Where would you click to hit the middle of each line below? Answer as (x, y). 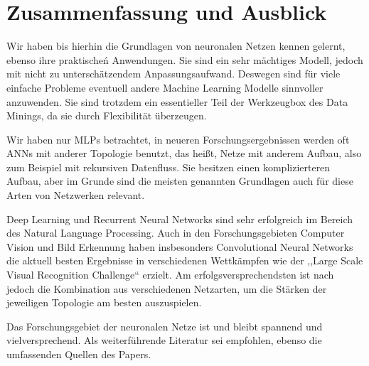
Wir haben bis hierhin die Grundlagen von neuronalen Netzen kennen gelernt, (176, 46)
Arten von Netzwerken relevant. (76, 195)
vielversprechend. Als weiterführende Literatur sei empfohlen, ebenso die (164, 340)
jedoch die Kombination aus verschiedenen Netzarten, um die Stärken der (167, 288)
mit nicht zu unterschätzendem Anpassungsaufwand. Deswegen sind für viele (173, 74)
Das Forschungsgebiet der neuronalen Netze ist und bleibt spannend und (165, 326)
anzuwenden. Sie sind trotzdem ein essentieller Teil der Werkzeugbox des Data (177, 101)
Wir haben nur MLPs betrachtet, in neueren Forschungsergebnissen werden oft (178, 139)
